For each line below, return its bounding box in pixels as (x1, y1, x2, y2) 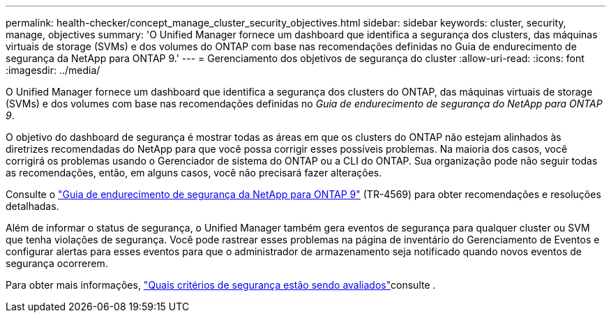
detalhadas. (6, 200, 59, 212)
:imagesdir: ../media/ (6, 64, 100, 76)
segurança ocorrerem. (6, 257, 108, 269)
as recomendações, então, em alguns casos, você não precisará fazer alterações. (6, 167, 382, 179)
